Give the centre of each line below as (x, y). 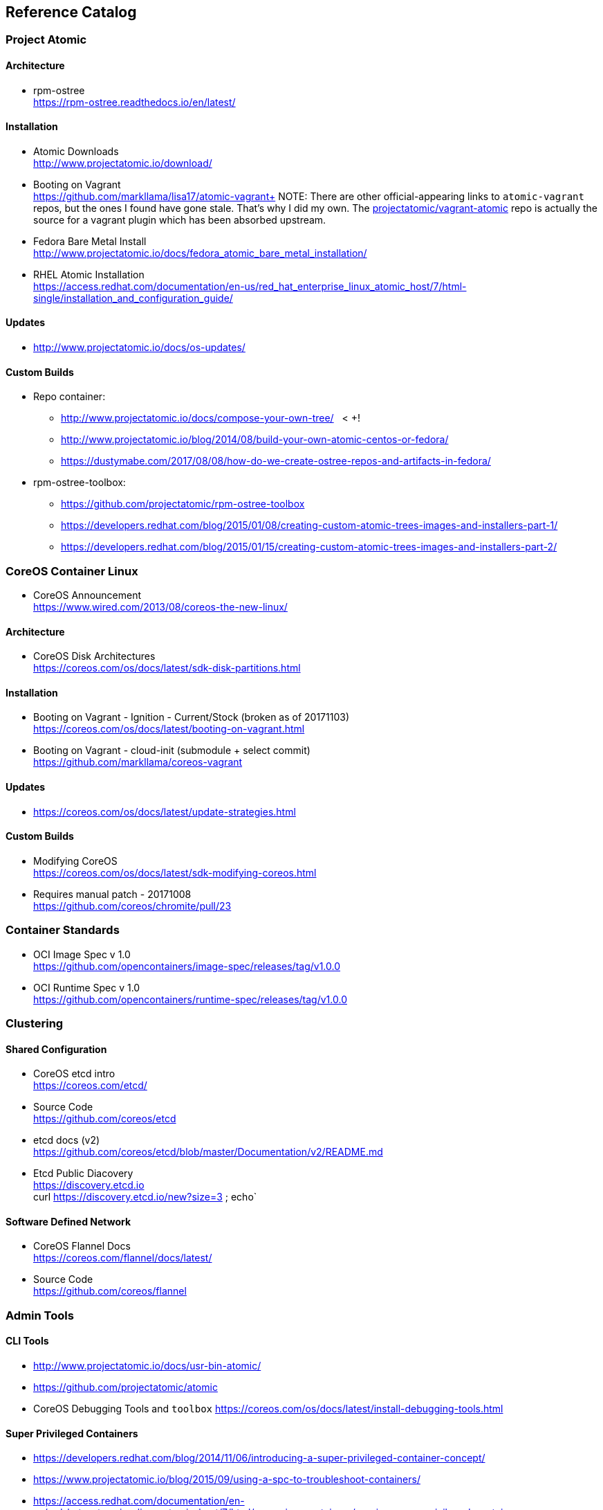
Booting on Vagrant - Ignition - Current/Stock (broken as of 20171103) (192, 717)
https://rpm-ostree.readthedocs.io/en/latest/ (134, 102)
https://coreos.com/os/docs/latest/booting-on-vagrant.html (169, 729)
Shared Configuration (56, 1049)
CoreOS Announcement (87, 595)
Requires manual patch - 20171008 (112, 894)
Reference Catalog (71, 12)
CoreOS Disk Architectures (94, 656)
